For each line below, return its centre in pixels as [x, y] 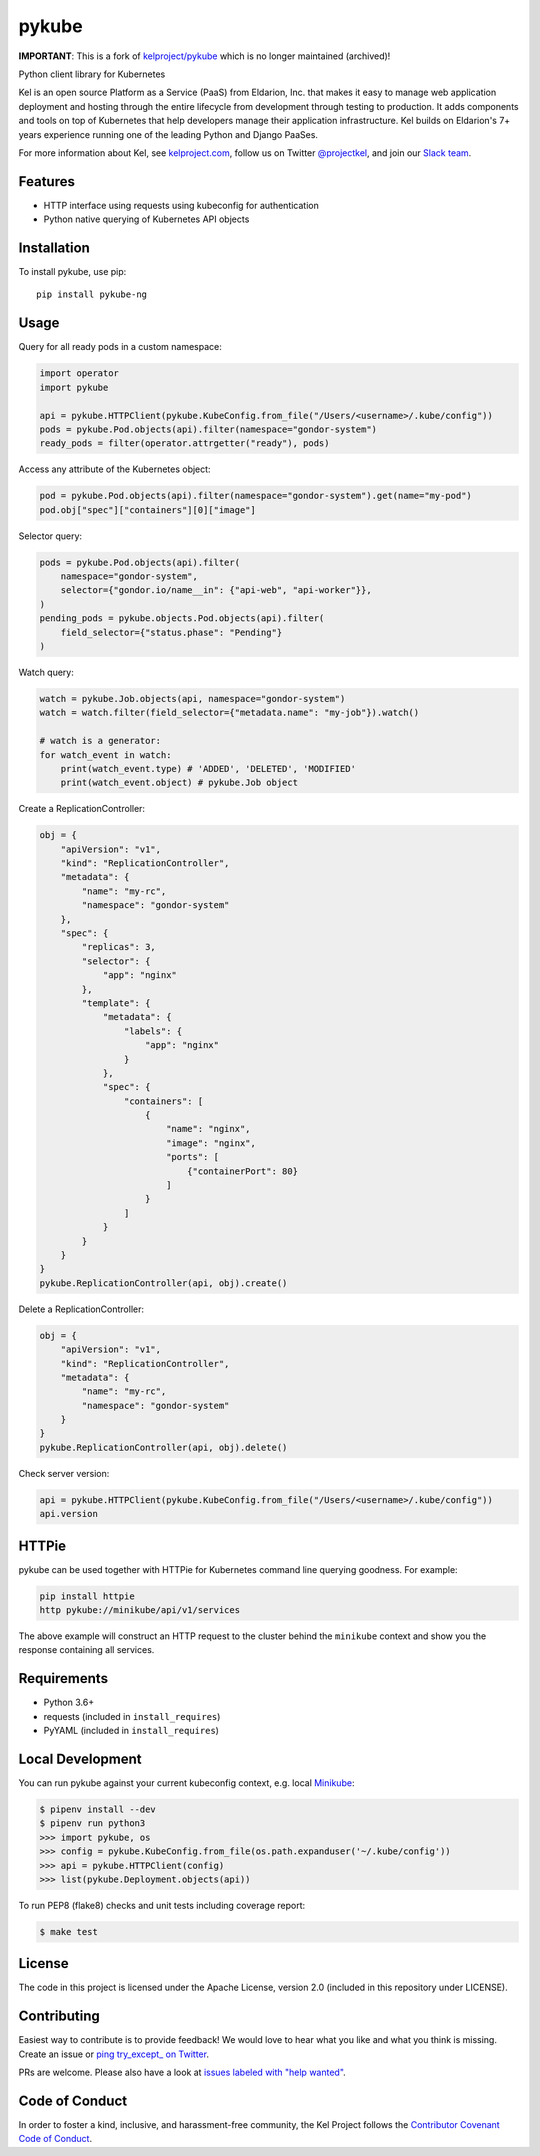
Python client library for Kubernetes [92, 74]
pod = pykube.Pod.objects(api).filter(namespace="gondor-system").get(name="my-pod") [255, 496]
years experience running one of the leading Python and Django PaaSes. [168, 134]
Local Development [80, 1758]
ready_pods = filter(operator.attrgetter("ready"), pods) [184, 443]
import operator [79, 373]
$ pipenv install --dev [98, 1809]
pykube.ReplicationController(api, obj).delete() [163, 1447]
